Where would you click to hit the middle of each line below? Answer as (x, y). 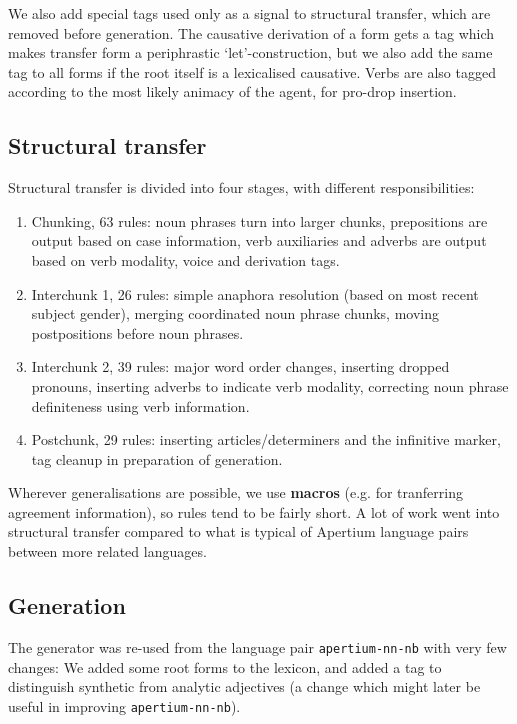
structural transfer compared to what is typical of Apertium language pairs (238, 531)
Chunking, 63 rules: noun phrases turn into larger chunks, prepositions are (259, 220)
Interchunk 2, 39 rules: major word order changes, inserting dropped (240, 366)
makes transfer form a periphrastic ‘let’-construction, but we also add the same (250, 52)
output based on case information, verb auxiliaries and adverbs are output (259, 240)
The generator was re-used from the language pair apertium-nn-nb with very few (257, 646)
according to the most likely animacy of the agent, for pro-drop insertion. (232, 91)
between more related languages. (107, 551)
